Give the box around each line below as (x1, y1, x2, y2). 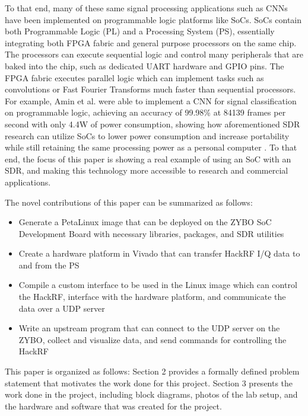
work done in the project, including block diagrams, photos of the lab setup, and (5, 388, 298, 401)
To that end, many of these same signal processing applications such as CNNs (5, 2, 288, 14)
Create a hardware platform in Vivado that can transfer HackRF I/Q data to (18, 247, 300, 260)
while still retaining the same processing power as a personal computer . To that (5, 141, 297, 153)
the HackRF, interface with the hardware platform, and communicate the (18, 290, 286, 303)
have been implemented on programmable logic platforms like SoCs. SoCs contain (5, 13, 302, 25)
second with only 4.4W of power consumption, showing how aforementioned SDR (5, 117, 300, 130)
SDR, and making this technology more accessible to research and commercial (5, 164, 288, 177)
